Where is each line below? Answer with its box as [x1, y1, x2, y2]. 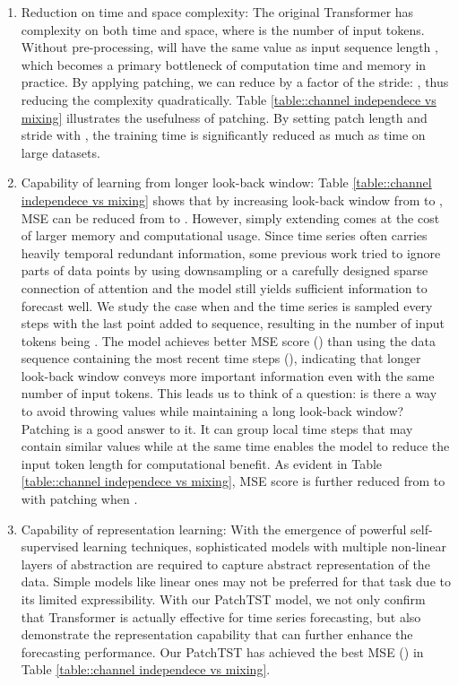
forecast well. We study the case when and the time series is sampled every [21, 296, 433, 315]
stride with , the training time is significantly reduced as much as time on [21, 126, 426, 144]
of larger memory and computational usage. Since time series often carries [21, 226, 428, 245]
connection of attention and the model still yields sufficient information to [21, 278, 428, 297]
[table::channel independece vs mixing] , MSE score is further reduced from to [21, 472, 445, 490]
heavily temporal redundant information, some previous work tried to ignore [21, 243, 441, 262]
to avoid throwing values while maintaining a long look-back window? [21, 402, 404, 421]
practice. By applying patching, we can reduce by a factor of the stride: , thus [21, 73, 449, 91]
